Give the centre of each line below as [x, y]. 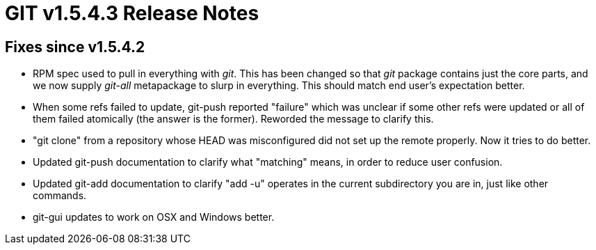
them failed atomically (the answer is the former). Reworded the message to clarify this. [233, 119]
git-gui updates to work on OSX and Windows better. [154, 217]
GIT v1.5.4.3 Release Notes [132, 13]
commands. [60, 196]
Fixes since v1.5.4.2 [75, 47]
